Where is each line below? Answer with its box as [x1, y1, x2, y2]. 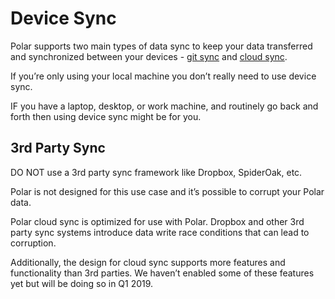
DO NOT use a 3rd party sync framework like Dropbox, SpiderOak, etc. [10, 166, 303, 178]
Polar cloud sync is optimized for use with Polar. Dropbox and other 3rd [10, 215, 305, 227]
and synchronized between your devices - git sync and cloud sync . [10, 50, 288, 62]
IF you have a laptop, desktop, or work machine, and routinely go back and [10, 100, 319, 112]
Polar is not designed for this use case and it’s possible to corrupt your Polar [10, 185, 325, 197]
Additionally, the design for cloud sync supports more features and [10, 256, 286, 268]
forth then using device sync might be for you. [10, 110, 202, 122]
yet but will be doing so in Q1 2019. [10, 277, 154, 289]
